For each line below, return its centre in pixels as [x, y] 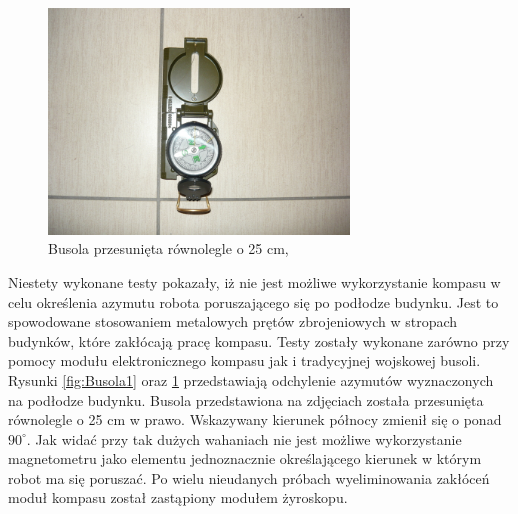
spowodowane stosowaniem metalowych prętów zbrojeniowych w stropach [233, 321]
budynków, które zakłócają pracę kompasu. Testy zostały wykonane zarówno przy [259, 340]
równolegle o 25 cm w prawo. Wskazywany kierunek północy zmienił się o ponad [255, 419]
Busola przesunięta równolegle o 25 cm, [168, 248]
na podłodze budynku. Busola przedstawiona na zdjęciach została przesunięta [246, 399]
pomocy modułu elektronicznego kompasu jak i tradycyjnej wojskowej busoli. [244, 360]
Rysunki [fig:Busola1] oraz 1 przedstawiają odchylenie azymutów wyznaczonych [251, 379]
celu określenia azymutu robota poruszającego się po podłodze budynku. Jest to [253, 301]
